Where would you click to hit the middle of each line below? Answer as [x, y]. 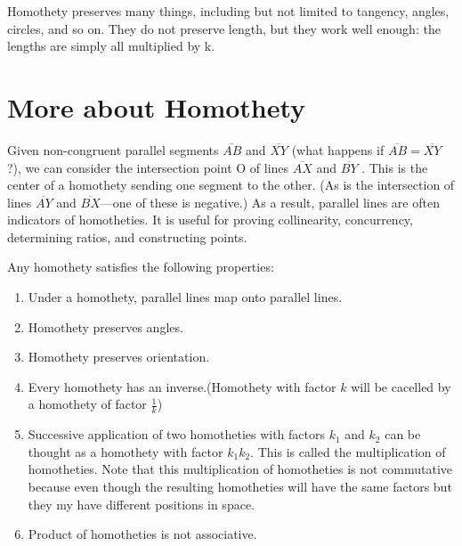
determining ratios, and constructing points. [127, 236]
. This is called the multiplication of [348, 451]
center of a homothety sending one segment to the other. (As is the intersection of [231, 185]
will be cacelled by [401, 386]
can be [403, 434]
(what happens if [338, 149]
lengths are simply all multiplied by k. [111, 46]
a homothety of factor [87, 404]
